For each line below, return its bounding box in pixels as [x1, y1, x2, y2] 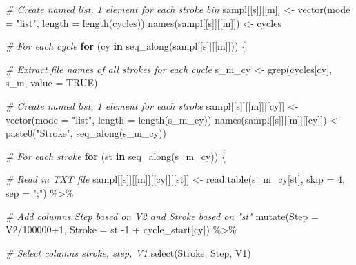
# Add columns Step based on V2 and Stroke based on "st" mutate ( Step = [6, 208, 319, 223]
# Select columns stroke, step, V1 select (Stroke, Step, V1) [6, 245, 251, 259]
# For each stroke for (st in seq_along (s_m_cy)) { [6, 148, 226, 163]
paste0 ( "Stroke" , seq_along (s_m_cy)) [6, 126, 166, 140]
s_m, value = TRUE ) [6, 75, 98, 90]
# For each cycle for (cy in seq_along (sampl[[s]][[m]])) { [6, 39, 247, 53]
